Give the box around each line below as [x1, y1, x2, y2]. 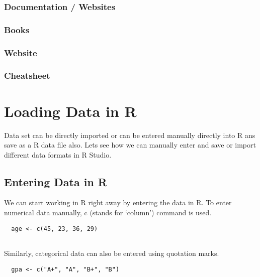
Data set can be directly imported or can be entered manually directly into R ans [4, 129, 255, 140]
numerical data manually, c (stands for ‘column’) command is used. [4, 207, 212, 218]
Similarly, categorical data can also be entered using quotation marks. [4, 247, 219, 258]
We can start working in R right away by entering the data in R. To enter [4, 197, 232, 208]
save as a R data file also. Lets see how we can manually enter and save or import [4, 140, 256, 150]
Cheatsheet [4, 69, 50, 82]
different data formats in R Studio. [4, 149, 112, 160]
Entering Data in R [4, 174, 107, 189]
